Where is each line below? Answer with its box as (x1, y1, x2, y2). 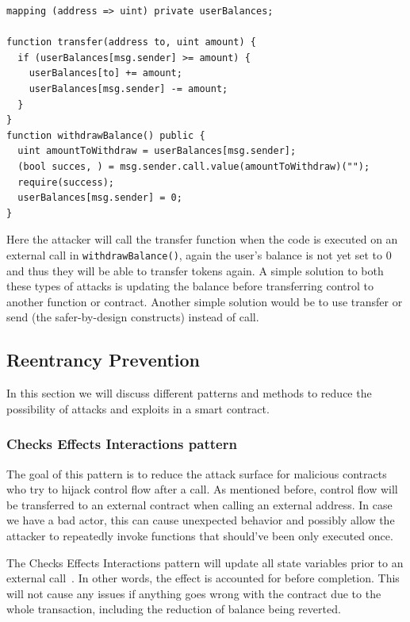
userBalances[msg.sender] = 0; (17, 192, 182, 204)
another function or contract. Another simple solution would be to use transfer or (6, 293, 403, 309)
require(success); (17, 176, 115, 188)
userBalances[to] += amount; (29, 67, 182, 79)
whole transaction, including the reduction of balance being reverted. (6, 601, 341, 617)
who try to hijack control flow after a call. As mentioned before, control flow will (6, 481, 398, 497)
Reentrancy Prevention (6, 347, 201, 372)
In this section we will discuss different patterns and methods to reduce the (6, 385, 372, 401)
